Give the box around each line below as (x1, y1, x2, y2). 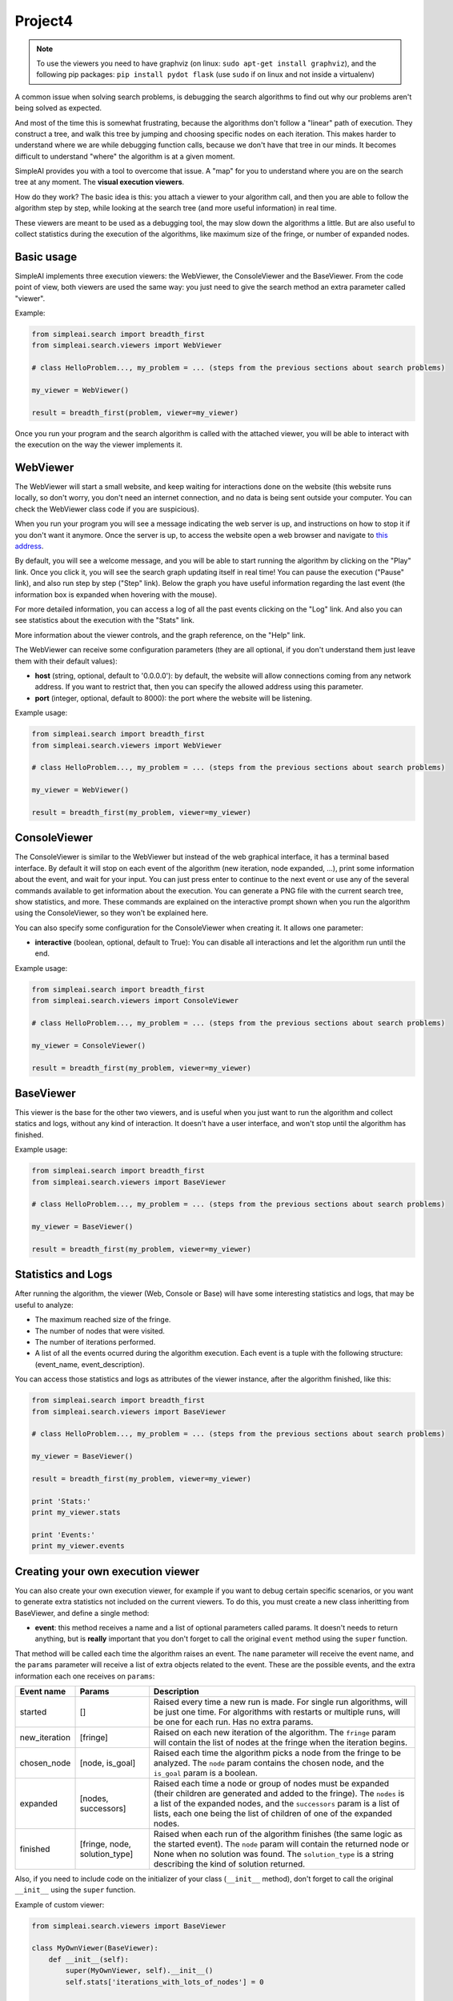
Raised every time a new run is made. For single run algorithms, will (153, 1696, 408, 1707)
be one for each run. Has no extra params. (153, 1716, 314, 1727)
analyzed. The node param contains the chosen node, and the (153, 1757, 384, 1768)
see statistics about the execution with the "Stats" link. (14, 616, 195, 625)
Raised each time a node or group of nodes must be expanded (153, 1778, 390, 1789)
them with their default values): (14, 656, 118, 666)
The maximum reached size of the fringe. (34, 1315, 171, 1325)
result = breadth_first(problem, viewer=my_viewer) (31, 408, 239, 417)
